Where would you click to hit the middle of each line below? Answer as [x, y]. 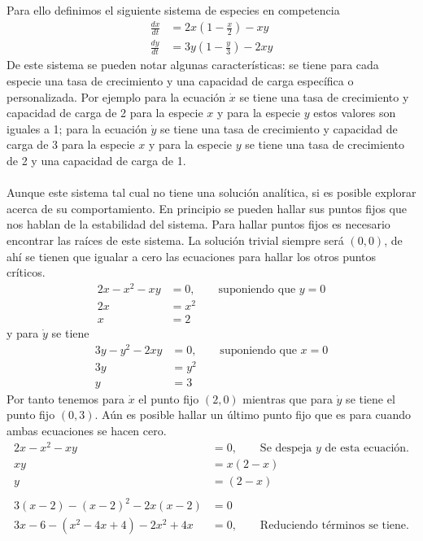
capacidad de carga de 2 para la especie [105, 113]
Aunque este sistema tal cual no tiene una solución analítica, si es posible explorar [211, 192]
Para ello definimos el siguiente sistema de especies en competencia [173, 10]
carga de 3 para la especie [71, 144]
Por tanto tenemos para [66, 398]
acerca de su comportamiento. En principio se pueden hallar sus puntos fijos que [207, 208]
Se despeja [286, 448]
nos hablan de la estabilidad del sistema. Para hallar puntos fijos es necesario [198, 224]
